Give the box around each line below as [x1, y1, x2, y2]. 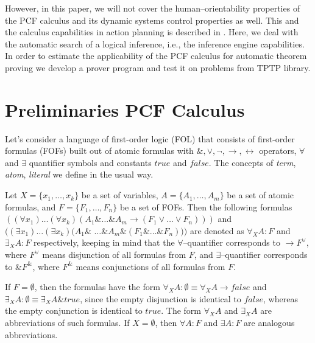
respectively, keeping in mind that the [34, 236, 175, 249]
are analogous [244, 316, 295, 328]
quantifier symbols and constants [29, 156, 152, 168]
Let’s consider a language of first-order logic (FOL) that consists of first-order [5, 132, 295, 145]
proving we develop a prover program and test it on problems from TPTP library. [5, 61, 311, 74]
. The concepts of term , [208, 156, 296, 168]
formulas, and [5, 200, 56, 213]
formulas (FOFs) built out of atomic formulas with [5, 144, 194, 157]
